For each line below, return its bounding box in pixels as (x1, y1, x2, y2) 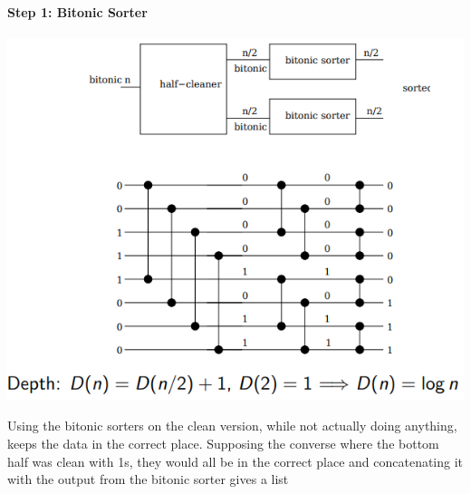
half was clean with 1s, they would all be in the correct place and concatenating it (7, 451, 464, 470)
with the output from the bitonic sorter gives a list (7, 470, 289, 489)
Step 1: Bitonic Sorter (7, 2, 148, 21)
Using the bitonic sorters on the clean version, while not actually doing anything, (7, 416, 457, 435)
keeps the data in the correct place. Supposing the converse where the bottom (7, 434, 439, 453)
